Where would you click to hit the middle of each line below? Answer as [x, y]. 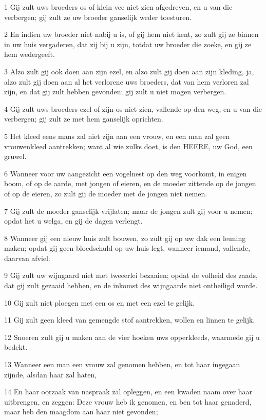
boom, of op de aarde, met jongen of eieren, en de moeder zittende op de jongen [130, 183]
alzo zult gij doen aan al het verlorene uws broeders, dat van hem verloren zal [127, 81]
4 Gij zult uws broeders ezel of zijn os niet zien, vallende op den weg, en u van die [133, 108]
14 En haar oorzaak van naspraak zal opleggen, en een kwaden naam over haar [128, 392]
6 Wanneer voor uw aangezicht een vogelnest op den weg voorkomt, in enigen [126, 173]
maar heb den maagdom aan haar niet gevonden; [81, 412]
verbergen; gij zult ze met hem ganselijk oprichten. [84, 119]
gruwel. [15, 156]
